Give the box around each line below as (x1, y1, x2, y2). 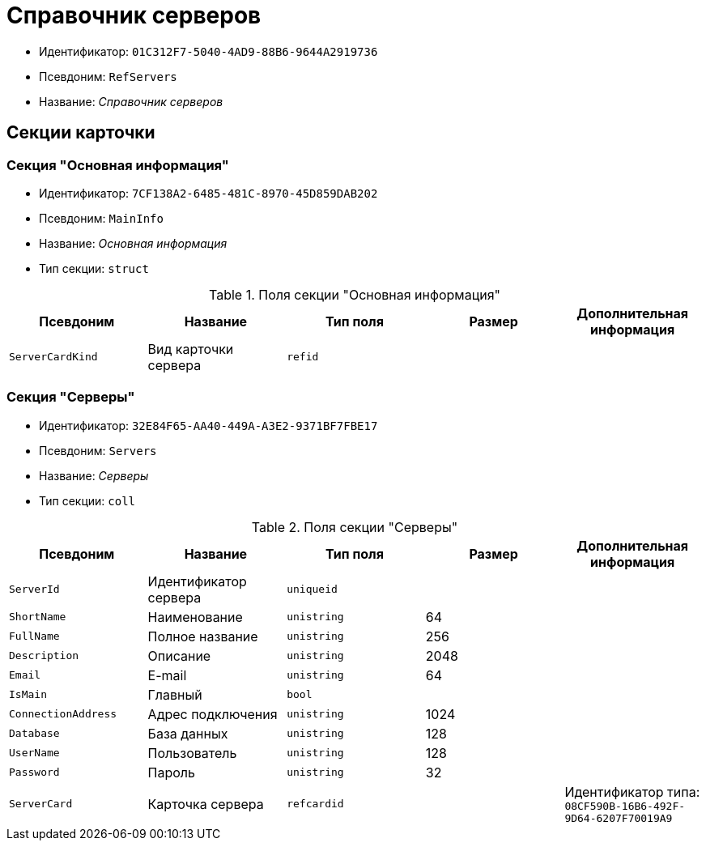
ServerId (9, 583, 60, 596)
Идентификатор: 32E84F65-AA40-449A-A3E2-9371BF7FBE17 (39, 418, 378, 432)
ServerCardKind (9, 351, 98, 364)
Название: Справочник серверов (39, 94, 223, 109)
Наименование (147, 608, 243, 625)
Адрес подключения (147, 705, 278, 722)
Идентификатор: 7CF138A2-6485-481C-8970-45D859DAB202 (39, 185, 378, 200)
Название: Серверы (39, 468, 149, 483)
